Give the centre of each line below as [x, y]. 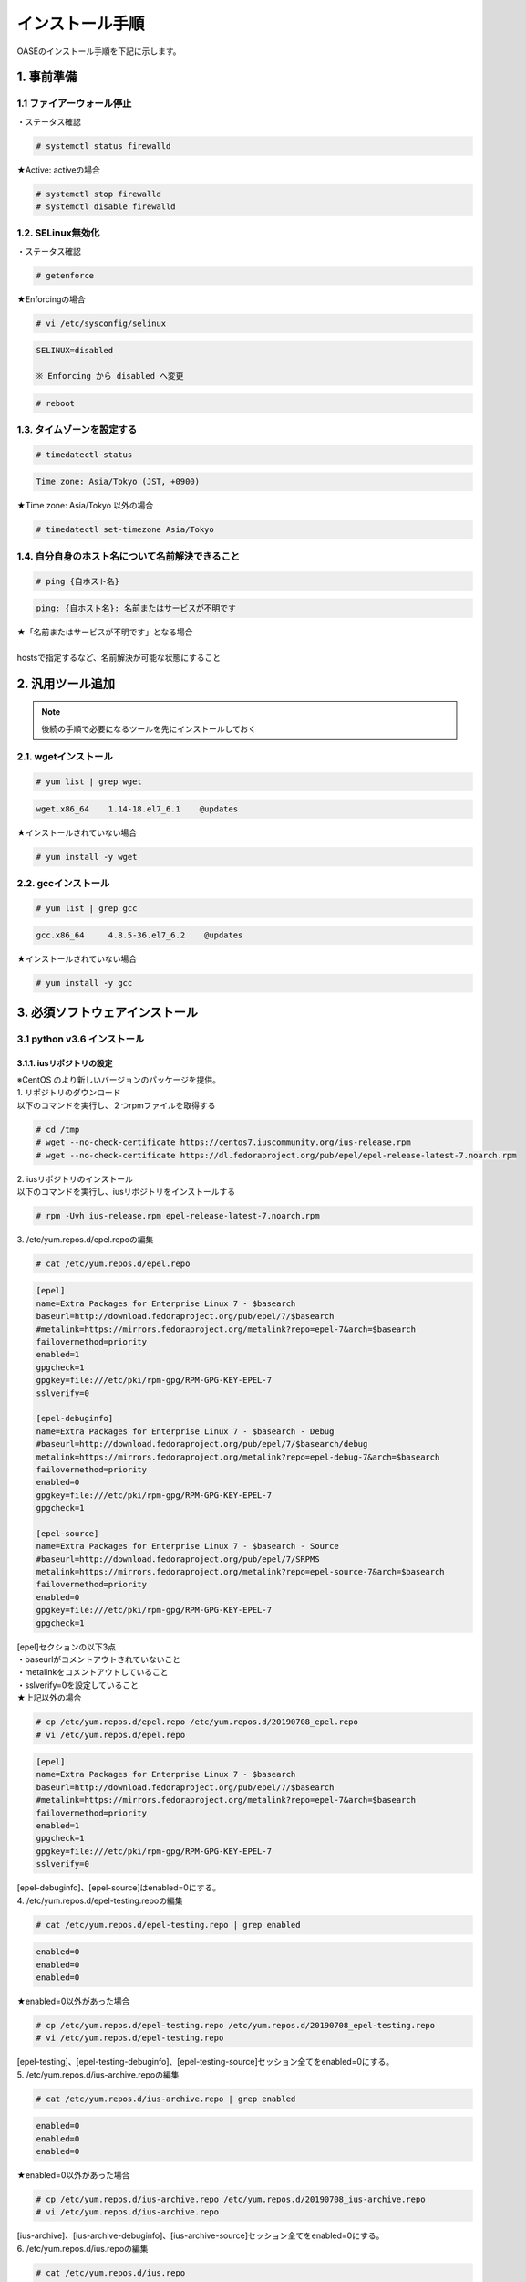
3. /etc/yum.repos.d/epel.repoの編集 [85, 1239]
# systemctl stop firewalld [98, 194]
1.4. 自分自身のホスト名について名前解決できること [129, 556]
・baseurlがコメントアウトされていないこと [99, 1659]
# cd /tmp [58, 1129]
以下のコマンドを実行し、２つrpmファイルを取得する [116, 1105]
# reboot [56, 403]
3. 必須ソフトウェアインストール [107, 1012]
